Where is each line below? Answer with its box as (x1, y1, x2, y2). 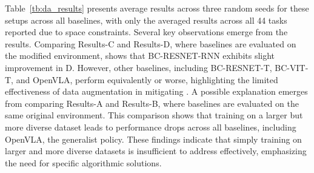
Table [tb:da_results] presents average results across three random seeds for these (5, 2, 309, 14)
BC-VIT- (275, 61, 309, 73)
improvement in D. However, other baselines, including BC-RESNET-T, (5, 61, 272, 73)
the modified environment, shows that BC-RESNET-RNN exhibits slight (5, 49, 275, 62)
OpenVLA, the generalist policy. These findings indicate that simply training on (5, 132, 302, 145)
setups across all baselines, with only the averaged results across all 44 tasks (5, 13, 287, 26)
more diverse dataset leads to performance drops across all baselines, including (5, 120, 296, 133)
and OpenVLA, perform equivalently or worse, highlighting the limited (16, 73, 278, 86)
